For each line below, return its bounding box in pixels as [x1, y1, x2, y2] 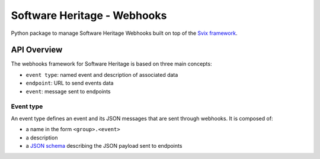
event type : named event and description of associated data [25, 71, 178, 78]
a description [25, 134, 58, 141]
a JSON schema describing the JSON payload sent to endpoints [25, 142, 183, 149]
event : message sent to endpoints [25, 87, 111, 95]
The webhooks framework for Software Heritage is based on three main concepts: [11, 60, 212, 67]
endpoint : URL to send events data [25, 80, 114, 87]
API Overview [11, 45, 63, 55]
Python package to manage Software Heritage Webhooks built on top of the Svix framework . [11, 30, 238, 37]
